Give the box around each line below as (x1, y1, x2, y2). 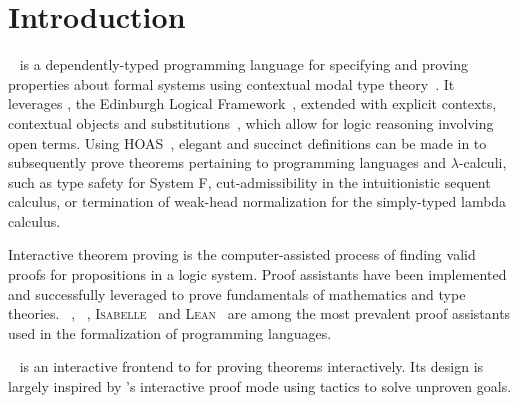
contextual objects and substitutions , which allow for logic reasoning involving (8, 112, 494, 133)
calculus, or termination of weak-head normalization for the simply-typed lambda (8, 191, 507, 212)
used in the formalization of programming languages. (8, 322, 332, 343)
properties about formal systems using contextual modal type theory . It (8, 73, 455, 94)
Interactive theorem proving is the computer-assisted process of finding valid (8, 244, 476, 265)
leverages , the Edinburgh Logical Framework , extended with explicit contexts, (8, 93, 497, 114)
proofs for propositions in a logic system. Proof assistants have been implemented (8, 264, 507, 285)
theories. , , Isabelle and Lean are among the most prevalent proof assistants (8, 303, 511, 324)
